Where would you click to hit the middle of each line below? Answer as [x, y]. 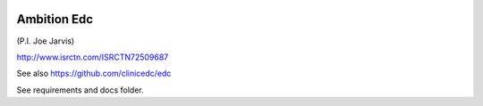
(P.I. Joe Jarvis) [46, 41]
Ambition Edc [55, 19]
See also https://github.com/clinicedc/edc [94, 73]
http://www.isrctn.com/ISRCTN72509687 [93, 57]
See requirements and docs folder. [80, 90]
